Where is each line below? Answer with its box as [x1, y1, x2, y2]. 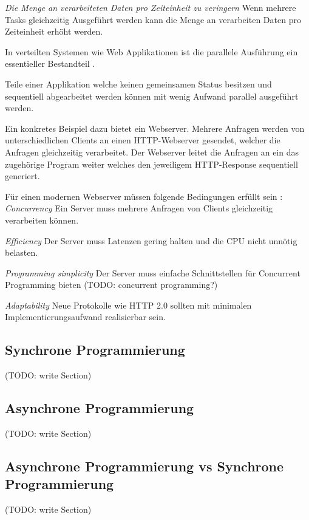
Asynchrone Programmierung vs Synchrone [5, 457, 284, 476]
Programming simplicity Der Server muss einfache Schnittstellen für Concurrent [5, 266, 301, 279]
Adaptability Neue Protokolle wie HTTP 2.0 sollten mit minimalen [5, 298, 252, 311]
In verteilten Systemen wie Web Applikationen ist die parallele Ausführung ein [5, 45, 298, 58]
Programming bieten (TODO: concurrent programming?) [5, 278, 218, 291]
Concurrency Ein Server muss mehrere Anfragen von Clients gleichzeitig [5, 202, 273, 214]
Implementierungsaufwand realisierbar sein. [5, 310, 166, 323]
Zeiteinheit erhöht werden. [5, 25, 103, 38]
